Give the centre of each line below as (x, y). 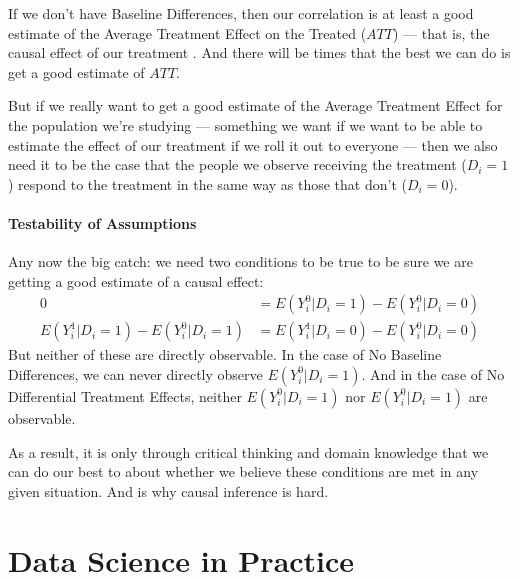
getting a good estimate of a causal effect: (136, 280)
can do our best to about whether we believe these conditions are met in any (243, 471)
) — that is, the (441, 32)
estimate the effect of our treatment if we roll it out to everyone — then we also (253, 144)
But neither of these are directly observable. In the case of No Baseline (225, 354)
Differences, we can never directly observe (135, 373)
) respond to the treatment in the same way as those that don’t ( (207, 183)
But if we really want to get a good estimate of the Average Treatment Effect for (255, 105)
